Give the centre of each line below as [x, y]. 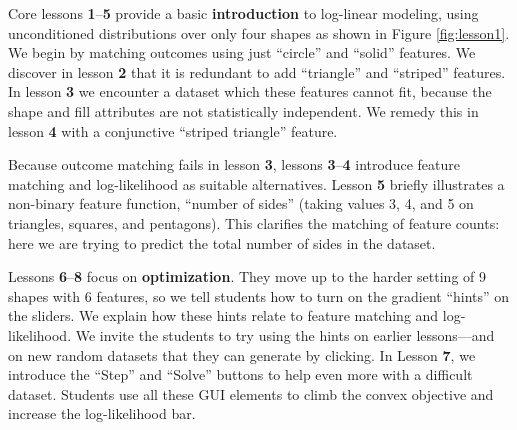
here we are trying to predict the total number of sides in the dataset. [222, 242]
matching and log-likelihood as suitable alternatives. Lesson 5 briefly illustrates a [256, 183]
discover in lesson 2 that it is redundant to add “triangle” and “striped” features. [257, 71]
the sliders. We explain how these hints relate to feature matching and [223, 315]
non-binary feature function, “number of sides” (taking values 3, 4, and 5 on [241, 203]
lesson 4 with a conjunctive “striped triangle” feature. [173, 130]
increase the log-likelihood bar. [102, 413]
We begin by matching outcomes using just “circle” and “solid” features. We [242, 52]
